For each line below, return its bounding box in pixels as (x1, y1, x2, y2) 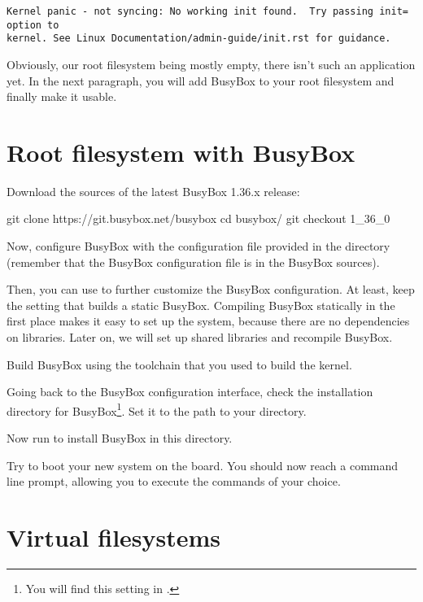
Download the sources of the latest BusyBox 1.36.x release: (7, 182, 300, 199)
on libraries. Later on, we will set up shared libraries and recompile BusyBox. (7, 329, 393, 346)
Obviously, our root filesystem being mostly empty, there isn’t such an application (7, 55, 416, 72)
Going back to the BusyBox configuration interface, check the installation (7, 383, 373, 400)
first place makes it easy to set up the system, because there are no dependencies (7, 312, 410, 329)
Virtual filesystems (7, 521, 221, 554)
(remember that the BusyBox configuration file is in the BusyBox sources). (7, 253, 380, 270)
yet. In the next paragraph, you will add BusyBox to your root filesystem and (7, 72, 395, 89)
